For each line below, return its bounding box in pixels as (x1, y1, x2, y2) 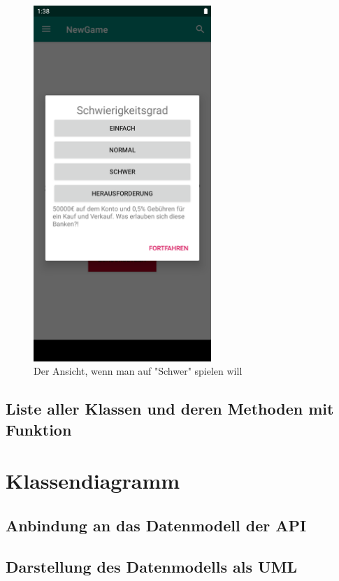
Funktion (6, 418, 72, 440)
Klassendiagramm (6, 466, 180, 495)
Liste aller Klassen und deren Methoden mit (6, 398, 334, 419)
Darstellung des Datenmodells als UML (6, 555, 298, 577)
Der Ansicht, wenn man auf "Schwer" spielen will (34, 364, 243, 378)
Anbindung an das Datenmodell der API (6, 514, 307, 536)
